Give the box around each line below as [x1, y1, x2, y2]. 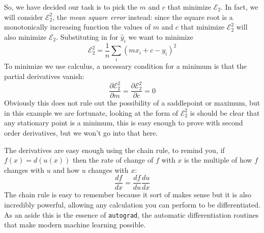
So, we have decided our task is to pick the [4, 2, 137, 12]
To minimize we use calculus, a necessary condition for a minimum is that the [4, 61, 247, 71]
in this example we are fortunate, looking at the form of [4, 107, 179, 118]
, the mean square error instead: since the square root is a [52, 11, 233, 22]
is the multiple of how [184, 154, 252, 165]
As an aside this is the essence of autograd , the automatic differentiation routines [4, 209, 259, 220]
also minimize [4, 31, 47, 42]
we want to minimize [128, 31, 193, 42]
